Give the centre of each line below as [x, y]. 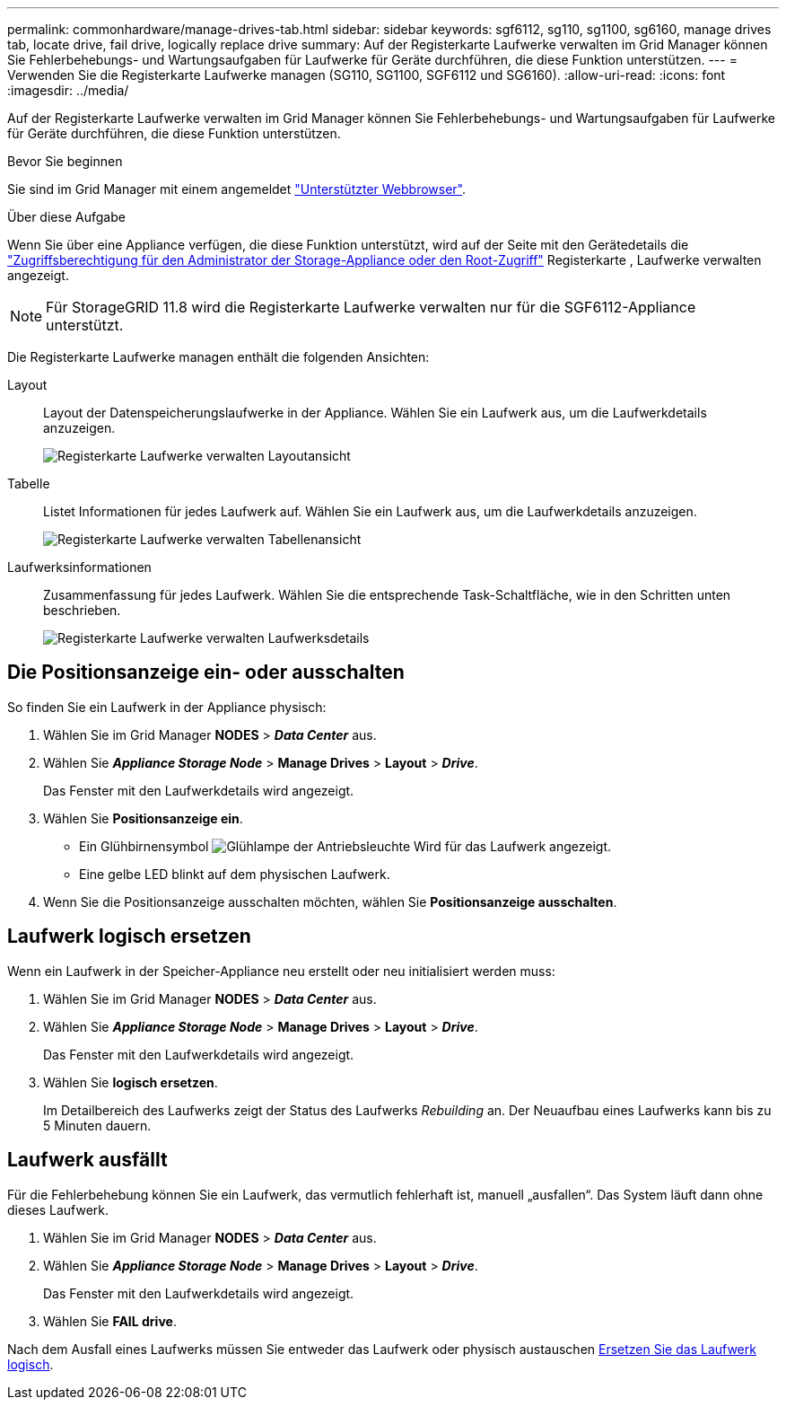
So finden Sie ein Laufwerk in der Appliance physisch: [167, 707]
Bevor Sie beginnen [65, 161]
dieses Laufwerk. [58, 1209]
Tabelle [29, 484]
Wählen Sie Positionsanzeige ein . [143, 818]
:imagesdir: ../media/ [68, 90]
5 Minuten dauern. [97, 1125]
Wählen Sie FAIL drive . [110, 1321]
